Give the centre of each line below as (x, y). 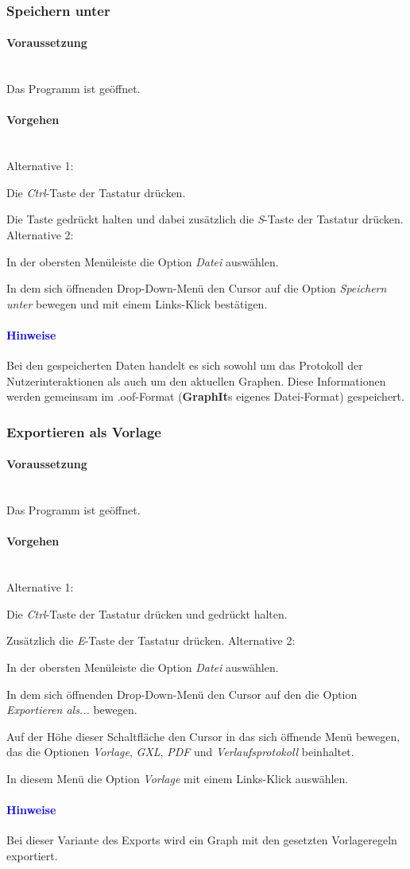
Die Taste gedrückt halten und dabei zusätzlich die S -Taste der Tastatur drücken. (205, 219)
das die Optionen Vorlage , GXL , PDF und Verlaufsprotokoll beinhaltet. (180, 752)
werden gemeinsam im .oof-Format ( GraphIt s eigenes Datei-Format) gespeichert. (205, 396)
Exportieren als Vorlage (84, 431)
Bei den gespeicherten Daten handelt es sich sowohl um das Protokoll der (185, 365)
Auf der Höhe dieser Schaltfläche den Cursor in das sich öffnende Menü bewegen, (203, 736)
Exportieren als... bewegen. (72, 710)
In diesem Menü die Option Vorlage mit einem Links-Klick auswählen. (178, 778)
